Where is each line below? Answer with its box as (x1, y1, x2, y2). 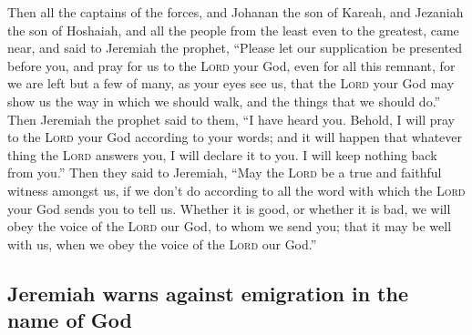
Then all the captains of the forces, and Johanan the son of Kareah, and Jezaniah (7, 3, 464, 21)
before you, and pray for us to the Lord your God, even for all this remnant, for (7, 56, 456, 75)
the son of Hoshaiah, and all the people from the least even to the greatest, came (7, 20, 459, 39)
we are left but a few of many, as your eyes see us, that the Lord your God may (7, 74, 455, 93)
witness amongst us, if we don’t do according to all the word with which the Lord (7, 180, 466, 199)
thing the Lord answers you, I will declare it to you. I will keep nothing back (7, 145, 437, 164)
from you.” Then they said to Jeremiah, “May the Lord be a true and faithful (7, 163, 442, 182)
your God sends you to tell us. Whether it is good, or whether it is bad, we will (7, 198, 451, 218)
